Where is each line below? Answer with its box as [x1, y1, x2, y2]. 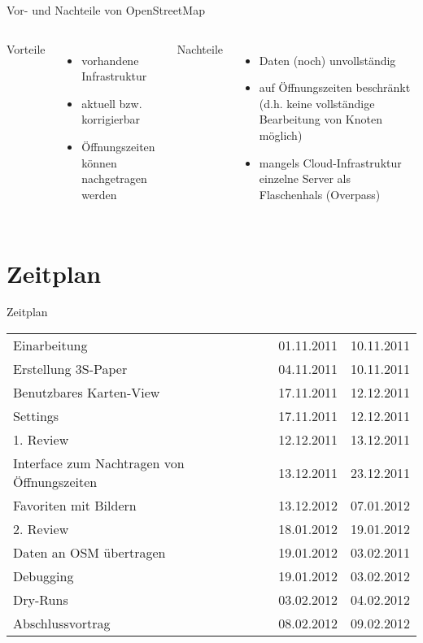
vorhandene [81, 51, 139, 68]
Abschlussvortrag [13, 614, 111, 633]
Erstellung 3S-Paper [13, 359, 128, 379]
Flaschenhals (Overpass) [259, 185, 381, 202]
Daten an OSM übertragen [13, 543, 166, 563]
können [81, 154, 117, 171]
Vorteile [7, 40, 46, 57]
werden [81, 185, 117, 202]
